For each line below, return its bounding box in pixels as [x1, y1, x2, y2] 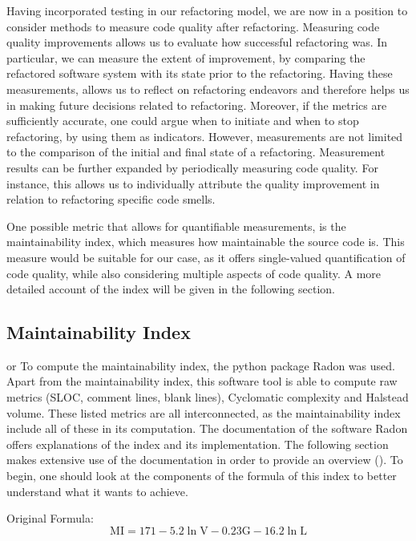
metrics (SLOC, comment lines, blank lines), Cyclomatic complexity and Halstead [6, 389, 409, 406]
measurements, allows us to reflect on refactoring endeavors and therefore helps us [6, 80, 410, 97]
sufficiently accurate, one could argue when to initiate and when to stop [6, 112, 359, 129]
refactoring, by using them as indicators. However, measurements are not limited [6, 127, 403, 144]
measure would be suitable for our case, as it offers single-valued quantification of [6, 248, 406, 265]
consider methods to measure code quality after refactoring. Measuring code [6, 18, 380, 34]
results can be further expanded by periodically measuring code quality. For [6, 159, 378, 176]
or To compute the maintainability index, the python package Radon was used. [6, 357, 395, 373]
